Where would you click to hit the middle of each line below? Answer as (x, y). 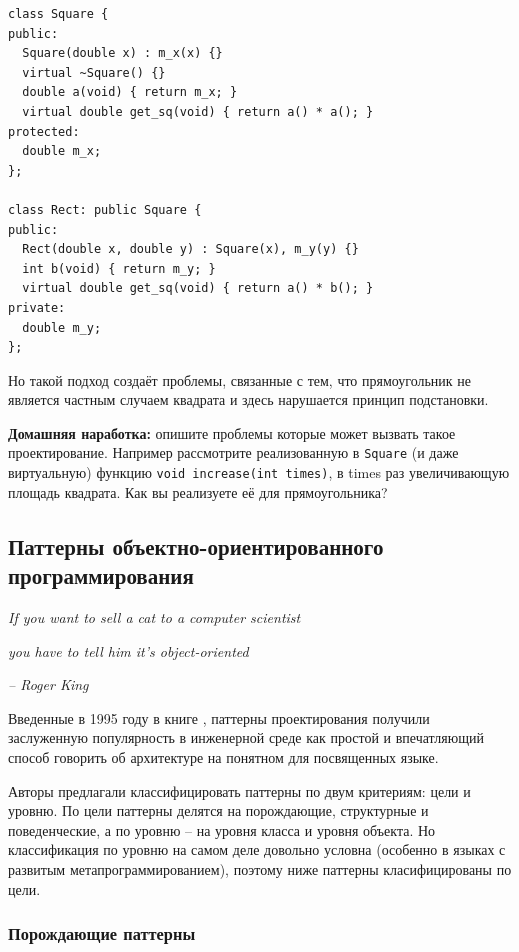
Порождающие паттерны (102, 933)
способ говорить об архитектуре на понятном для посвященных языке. (223, 756)
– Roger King (48, 684)
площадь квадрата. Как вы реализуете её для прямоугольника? (198, 491)
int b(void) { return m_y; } (119, 268)
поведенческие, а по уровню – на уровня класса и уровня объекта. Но (222, 829)
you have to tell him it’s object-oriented (128, 650)
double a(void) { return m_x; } (130, 92)
